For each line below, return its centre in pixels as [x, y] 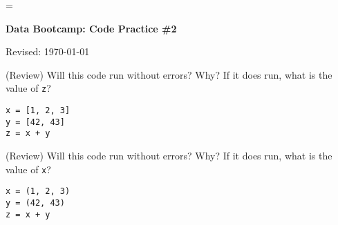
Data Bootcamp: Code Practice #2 [91, 28]
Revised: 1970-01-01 [48, 51]
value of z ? [28, 88]
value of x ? [28, 169]
